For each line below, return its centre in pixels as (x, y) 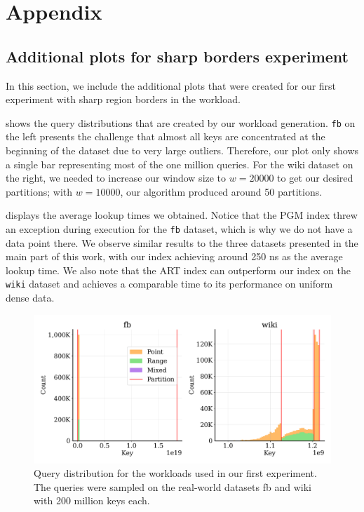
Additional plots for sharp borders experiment (177, 56)
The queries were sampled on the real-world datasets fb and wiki (173, 486)
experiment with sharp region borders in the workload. (123, 99)
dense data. (30, 298)
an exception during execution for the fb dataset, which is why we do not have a (179, 228)
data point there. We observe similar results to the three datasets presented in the (182, 242)
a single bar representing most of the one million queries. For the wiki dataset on (180, 164)
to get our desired (315, 178)
